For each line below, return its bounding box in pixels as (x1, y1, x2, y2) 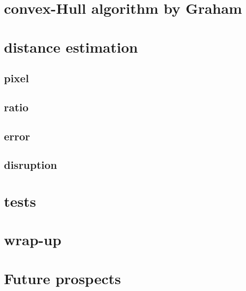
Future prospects (4, 268, 121, 288)
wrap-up (4, 229, 61, 250)
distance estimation (4, 36, 138, 57)
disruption (4, 157, 58, 172)
